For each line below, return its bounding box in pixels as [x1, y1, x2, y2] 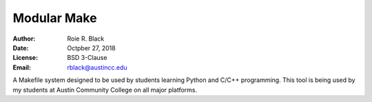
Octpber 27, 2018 [67, 43, 116, 52]
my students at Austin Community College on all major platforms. [12, 85, 198, 94]
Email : [12, 63, 31, 72]
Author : [12, 34, 36, 43]
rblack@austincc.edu [67, 63, 127, 72]
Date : [12, 43, 29, 52]
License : [12, 54, 38, 62]
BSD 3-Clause [67, 54, 107, 62]
